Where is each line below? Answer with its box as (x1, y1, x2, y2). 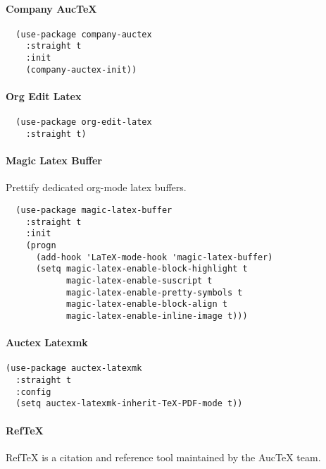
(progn (25, 240, 56, 250)
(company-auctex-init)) (25, 64, 137, 75)
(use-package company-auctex (15, 29, 152, 39)
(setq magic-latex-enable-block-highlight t (35, 264, 248, 274)
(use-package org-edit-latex (15, 117, 152, 128)
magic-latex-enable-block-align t (65, 299, 227, 310)
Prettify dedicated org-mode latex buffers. (6, 180, 187, 195)
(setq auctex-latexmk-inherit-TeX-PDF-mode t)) (15, 398, 243, 409)
